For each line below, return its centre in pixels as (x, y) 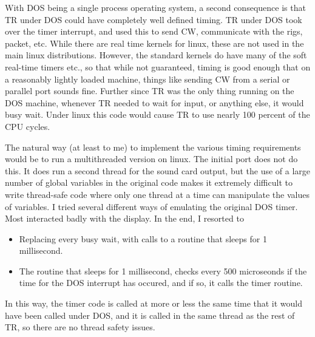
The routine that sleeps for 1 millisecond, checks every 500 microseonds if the (163, 271)
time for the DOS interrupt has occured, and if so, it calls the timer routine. (161, 283)
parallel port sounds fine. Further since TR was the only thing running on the (150, 91)
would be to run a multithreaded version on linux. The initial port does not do (151, 159)
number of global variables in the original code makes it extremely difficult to (149, 182)
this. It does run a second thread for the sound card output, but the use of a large (158, 170)
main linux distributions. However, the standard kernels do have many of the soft (156, 55)
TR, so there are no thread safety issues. (80, 327)
